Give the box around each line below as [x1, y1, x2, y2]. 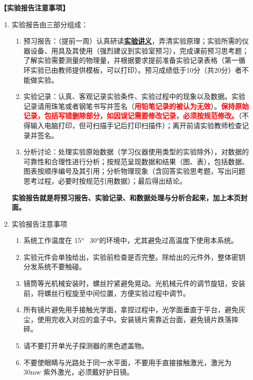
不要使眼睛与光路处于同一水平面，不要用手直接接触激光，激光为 [23, 357, 232, 367]
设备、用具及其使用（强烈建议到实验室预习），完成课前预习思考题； [30, 45, 249, 55]
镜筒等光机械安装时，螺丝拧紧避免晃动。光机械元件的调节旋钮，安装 [23, 278, 246, 288]
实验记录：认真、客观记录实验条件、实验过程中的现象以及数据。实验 [23, 91, 246, 101]
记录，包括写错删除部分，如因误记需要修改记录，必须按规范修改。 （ [23, 110, 242, 121]
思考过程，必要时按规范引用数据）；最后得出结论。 [23, 175, 187, 186]
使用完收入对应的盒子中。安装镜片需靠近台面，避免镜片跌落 [37, 314, 232, 324]
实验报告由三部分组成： [11, 19, 88, 29]
